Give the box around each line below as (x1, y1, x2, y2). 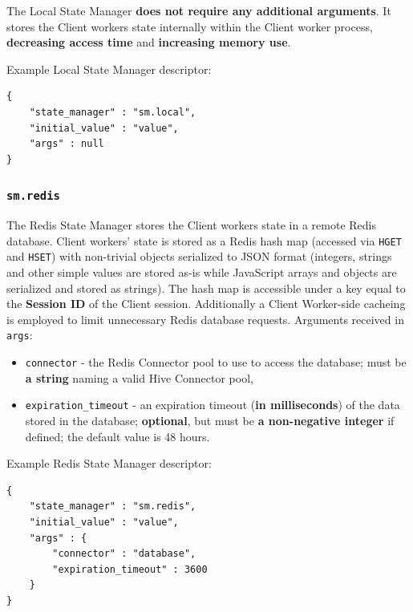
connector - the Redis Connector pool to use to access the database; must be (25, 354, 407, 371)
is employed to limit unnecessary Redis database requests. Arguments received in (6, 310, 404, 327)
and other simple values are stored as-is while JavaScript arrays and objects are (6, 264, 397, 281)
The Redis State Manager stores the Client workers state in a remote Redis (6, 217, 377, 233)
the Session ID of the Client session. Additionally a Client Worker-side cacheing (6, 295, 406, 312)
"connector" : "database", (52, 548, 196, 560)
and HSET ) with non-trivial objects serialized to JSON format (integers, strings (6, 248, 392, 265)
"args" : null (29, 138, 104, 150)
